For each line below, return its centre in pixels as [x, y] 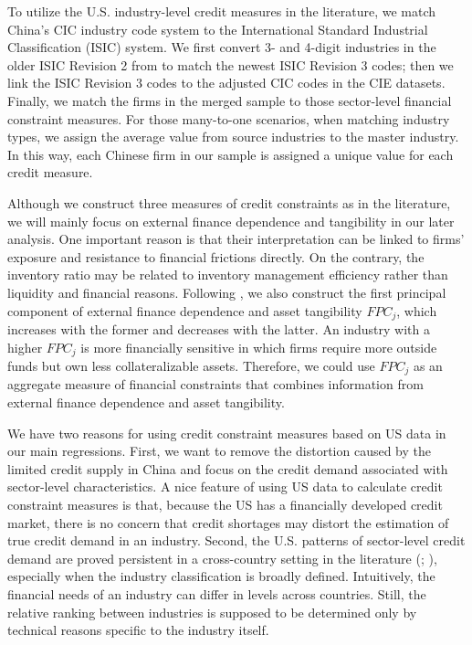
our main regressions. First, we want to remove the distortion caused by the [220, 451]
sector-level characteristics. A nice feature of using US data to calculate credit [225, 486]
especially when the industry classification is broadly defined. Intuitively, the [221, 576]
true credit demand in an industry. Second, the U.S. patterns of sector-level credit [236, 540]
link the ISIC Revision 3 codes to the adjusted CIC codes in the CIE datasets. [226, 83]
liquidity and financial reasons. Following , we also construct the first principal [227, 292]
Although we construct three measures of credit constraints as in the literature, [229, 202]
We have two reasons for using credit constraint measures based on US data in [227, 433]
